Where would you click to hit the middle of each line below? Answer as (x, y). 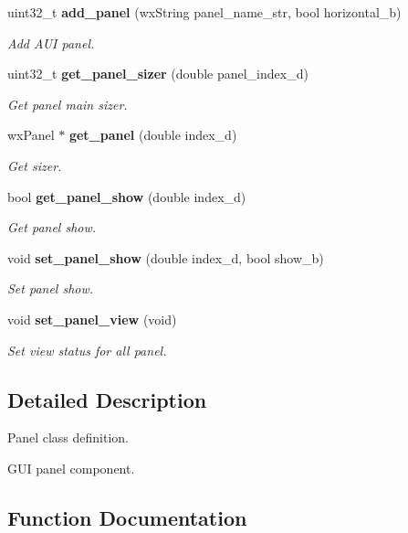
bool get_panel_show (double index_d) (127, 196)
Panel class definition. (68, 437)
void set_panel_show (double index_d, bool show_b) (166, 257)
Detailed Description (107, 399)
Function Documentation (127, 517)
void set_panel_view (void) (92, 319)
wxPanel (31, 135)
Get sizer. (35, 165)
